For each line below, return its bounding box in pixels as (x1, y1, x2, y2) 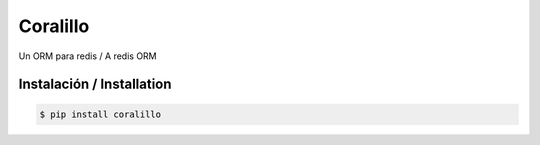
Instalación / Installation (18, 76, 172, 93)
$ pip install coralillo (39, 108, 162, 120)
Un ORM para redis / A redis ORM (18, 50, 157, 62)
